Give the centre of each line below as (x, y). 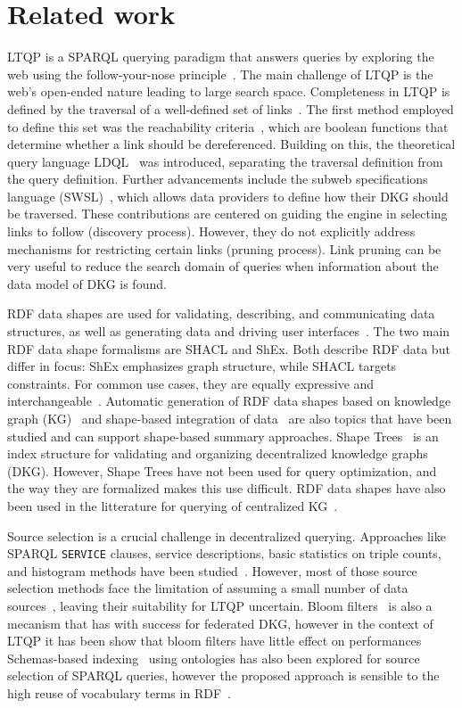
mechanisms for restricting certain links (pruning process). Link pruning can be (224, 248)
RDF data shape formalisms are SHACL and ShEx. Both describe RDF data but (229, 348)
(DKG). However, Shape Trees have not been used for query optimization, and (222, 470)
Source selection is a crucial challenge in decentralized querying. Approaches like (227, 535)
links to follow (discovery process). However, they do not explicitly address (211, 231)
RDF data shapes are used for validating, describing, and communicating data (221, 313)
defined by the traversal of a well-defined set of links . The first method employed (231, 108)
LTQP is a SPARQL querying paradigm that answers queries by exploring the (221, 57)
